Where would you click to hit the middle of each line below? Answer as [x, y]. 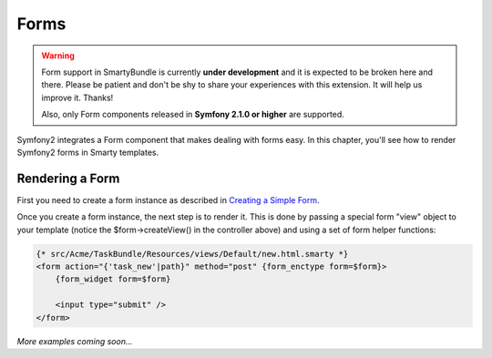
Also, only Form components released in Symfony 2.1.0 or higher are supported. [193, 115]
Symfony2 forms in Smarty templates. [88, 152]
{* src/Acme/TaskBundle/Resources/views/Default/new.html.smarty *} [192, 254]
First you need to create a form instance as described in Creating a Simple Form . [168, 199]
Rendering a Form [68, 178]
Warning [58, 56]
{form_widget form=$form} [113, 279]
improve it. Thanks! [77, 97]
